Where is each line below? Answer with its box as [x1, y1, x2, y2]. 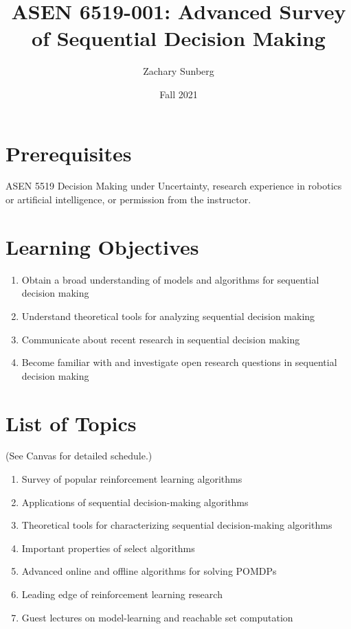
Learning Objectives [5, 232, 199, 260]
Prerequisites [5, 139, 132, 167]
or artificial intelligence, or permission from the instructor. [5, 192, 251, 207]
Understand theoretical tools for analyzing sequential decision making [21, 308, 315, 323]
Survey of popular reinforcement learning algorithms [21, 472, 242, 486]
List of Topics [5, 409, 137, 437]
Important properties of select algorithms [21, 540, 195, 555]
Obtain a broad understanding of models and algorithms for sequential [21, 272, 319, 286]
